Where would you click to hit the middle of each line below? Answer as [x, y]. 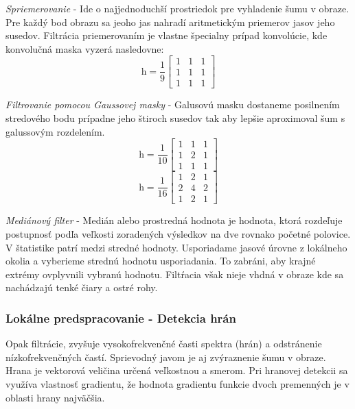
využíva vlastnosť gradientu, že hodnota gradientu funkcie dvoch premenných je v [177, 384]
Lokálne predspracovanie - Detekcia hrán [121, 318]
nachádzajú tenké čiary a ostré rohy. [82, 287]
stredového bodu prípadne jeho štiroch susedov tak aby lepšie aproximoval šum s [175, 118]
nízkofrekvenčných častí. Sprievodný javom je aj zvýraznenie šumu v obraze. [166, 357]
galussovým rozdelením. [55, 131]
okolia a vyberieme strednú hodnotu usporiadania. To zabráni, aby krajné [161, 261]
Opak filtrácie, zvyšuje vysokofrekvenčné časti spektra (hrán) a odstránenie [164, 344]
